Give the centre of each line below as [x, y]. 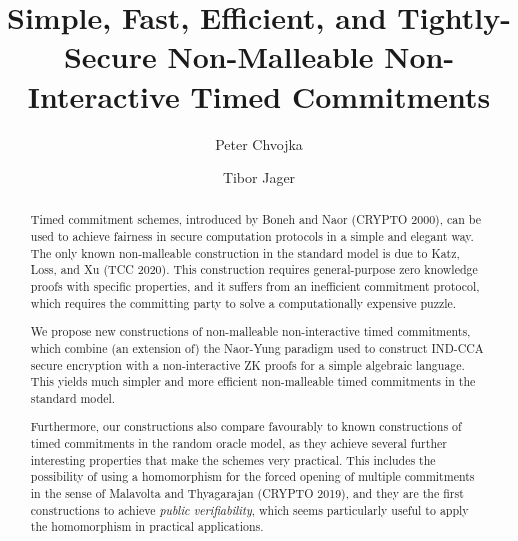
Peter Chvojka [259, 143]
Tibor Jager [259, 177]
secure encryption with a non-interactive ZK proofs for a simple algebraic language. [247, 364]
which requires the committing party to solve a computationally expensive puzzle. [243, 302]
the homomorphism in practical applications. [147, 526]
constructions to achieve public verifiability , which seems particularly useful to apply [249, 509]
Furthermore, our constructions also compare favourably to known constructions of [246, 426]
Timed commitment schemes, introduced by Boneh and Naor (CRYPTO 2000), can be [255, 219]
